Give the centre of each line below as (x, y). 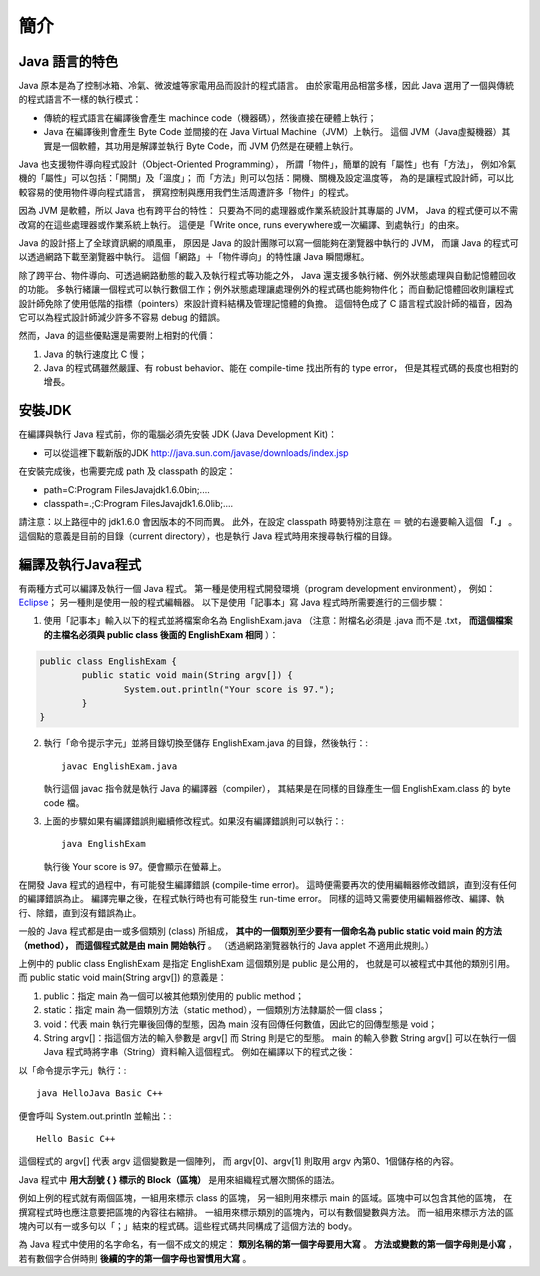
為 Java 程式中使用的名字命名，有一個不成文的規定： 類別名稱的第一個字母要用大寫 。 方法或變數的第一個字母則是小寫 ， (267, 1244)
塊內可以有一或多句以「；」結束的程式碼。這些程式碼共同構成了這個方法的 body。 (188, 1226)
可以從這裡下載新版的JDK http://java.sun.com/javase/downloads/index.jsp (196, 452)
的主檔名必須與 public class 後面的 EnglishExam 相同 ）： (161, 634)
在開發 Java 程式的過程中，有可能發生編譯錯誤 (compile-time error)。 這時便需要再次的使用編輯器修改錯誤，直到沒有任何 (267, 885)
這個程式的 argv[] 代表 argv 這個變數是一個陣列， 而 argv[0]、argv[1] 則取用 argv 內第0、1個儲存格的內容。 (238, 1161)
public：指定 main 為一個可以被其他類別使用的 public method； (174, 996)
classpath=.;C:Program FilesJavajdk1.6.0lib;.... (138, 503)
